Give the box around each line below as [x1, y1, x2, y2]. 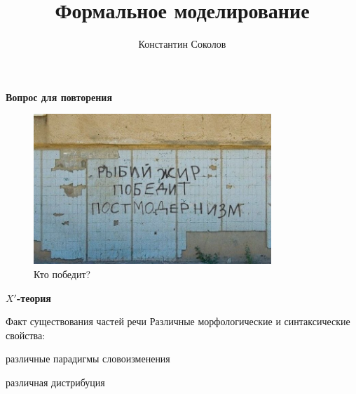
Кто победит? [34, 267, 91, 282]
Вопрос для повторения [6, 89, 112, 104]
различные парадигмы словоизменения [6, 351, 170, 366]
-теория [16, 290, 51, 305]
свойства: [6, 327, 46, 342]
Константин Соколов [138, 37, 226, 51]
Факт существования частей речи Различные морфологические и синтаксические [6, 314, 350, 329]
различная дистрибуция [6, 375, 105, 390]
